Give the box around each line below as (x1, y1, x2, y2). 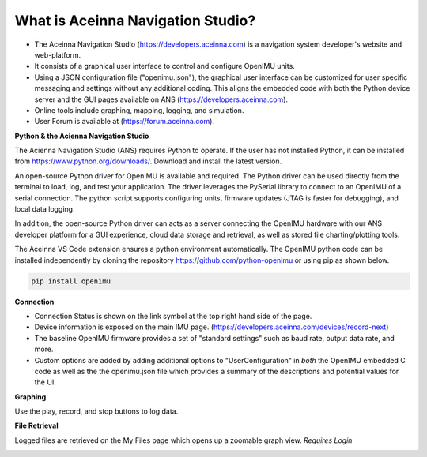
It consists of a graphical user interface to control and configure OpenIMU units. (34, 62, 296, 71)
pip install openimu (31, 276, 111, 286)
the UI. (34, 377, 57, 387)
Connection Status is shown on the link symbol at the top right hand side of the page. (34, 311, 312, 320)
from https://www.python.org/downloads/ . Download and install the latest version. (14, 156, 282, 166)
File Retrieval (14, 421, 59, 430)
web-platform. (34, 50, 81, 59)
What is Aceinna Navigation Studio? (14, 12, 256, 29)
